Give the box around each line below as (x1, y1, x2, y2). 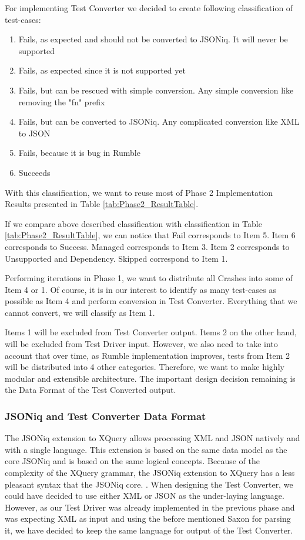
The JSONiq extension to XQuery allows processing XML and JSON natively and (5, 432, 300, 444)
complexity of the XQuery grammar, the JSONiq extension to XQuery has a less (5, 466, 295, 479)
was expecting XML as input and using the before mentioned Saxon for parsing (5, 512, 291, 525)
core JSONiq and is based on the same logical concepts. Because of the (5, 455, 260, 467)
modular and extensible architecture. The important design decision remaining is (5, 372, 296, 384)
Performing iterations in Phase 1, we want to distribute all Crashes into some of (5, 272, 293, 284)
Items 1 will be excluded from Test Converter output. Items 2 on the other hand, (5, 326, 297, 338)
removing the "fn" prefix (18, 95, 105, 108)
